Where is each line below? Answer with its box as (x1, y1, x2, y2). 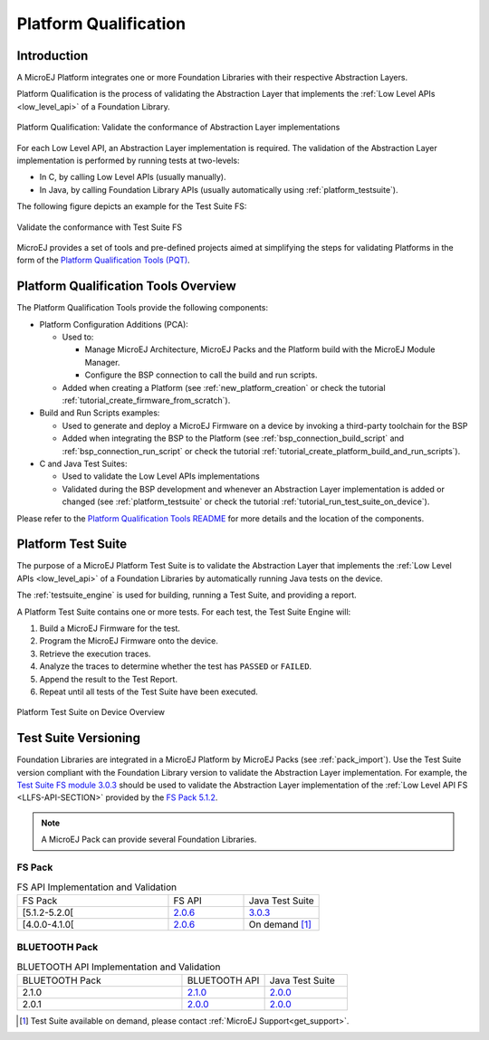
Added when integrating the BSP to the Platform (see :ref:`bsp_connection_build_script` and (62, 433, 405, 444)
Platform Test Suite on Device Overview (16, 707, 166, 718)
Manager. (84, 357, 120, 367)
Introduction (16, 48, 89, 63)
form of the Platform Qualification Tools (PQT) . (16, 254, 190, 266)
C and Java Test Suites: (39, 458, 128, 469)
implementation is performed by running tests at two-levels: (16, 155, 240, 167)
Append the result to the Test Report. (39, 673, 178, 684)
